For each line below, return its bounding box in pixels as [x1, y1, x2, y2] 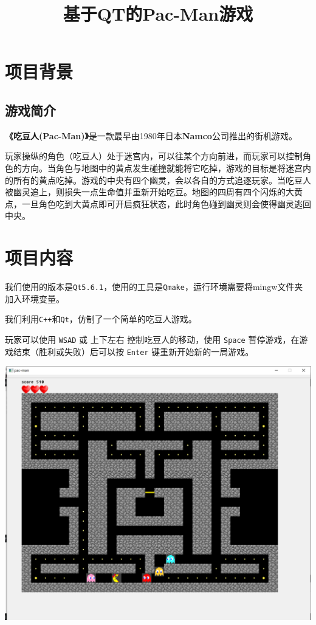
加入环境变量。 [5, 292, 64, 305]
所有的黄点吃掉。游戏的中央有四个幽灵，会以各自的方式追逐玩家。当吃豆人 [13, 173, 311, 186]
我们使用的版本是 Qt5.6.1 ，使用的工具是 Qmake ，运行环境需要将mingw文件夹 [5, 280, 303, 293]
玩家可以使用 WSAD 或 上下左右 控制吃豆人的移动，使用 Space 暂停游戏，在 [5, 333, 300, 345]
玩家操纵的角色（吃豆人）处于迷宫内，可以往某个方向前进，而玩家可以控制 [5, 150, 303, 162]
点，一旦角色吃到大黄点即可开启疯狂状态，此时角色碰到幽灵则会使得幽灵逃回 [5, 197, 311, 210]
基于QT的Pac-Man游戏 [63, 1, 253, 26]
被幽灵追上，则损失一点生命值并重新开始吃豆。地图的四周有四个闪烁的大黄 [5, 185, 303, 198]
